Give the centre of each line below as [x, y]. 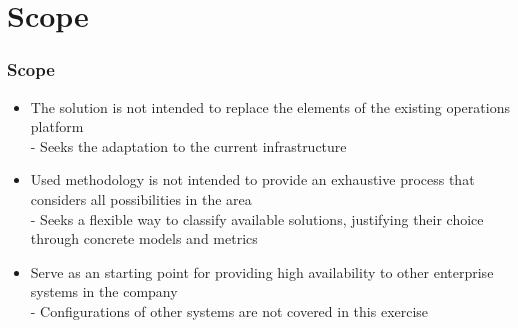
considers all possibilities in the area [141, 198]
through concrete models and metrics [144, 238]
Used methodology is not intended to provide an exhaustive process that [252, 179]
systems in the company [104, 291]
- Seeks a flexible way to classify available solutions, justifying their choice [257, 218]
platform [57, 126]
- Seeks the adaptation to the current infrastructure [188, 145]
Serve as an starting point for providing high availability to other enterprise [262, 271]
